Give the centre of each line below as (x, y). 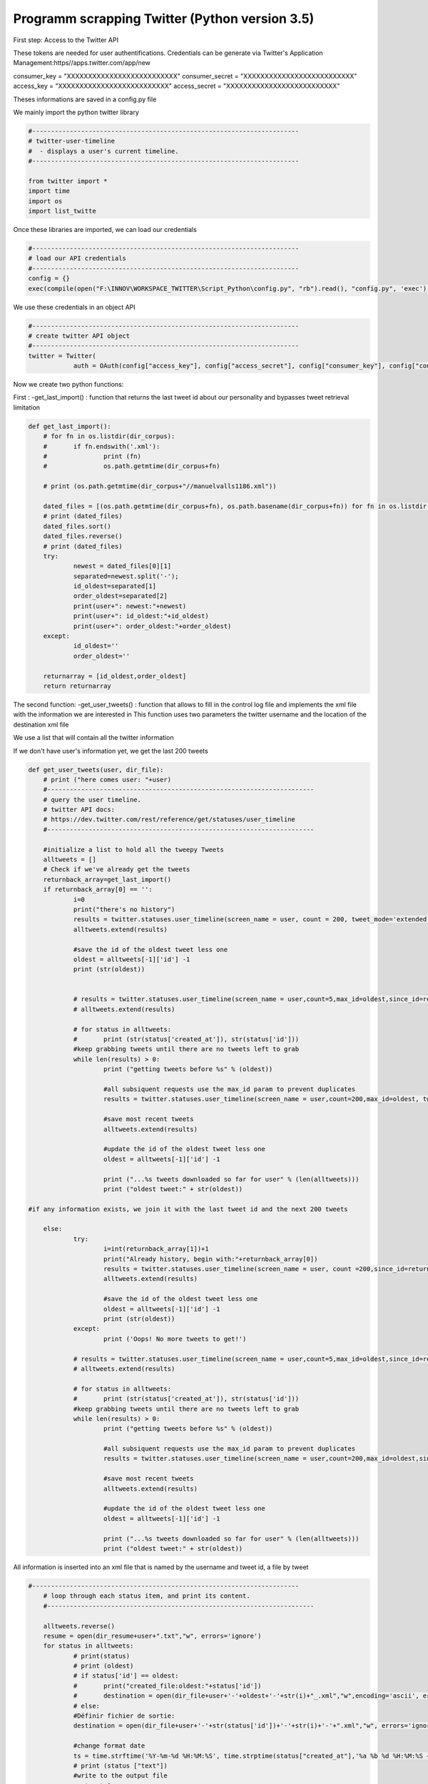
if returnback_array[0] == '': (98, 890)
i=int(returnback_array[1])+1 (157, 1249)
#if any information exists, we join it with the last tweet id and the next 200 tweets (188, 1209)
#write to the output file (120, 1776)
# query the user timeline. (92, 800)
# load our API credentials (77, 258)
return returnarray (77, 686)
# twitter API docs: (79, 810)
